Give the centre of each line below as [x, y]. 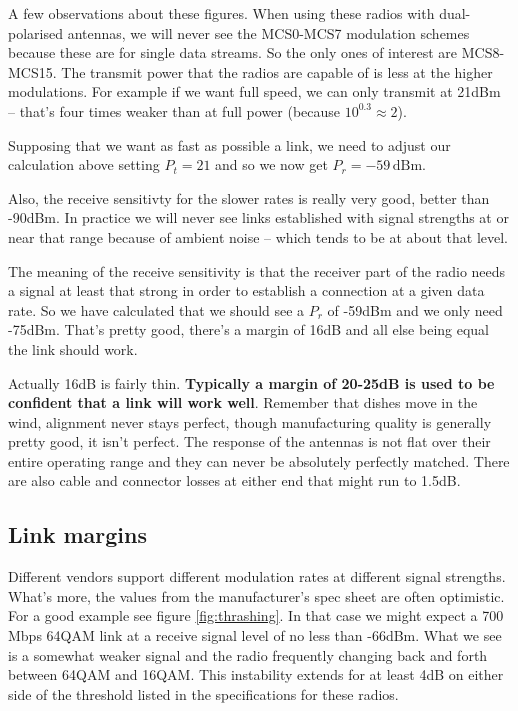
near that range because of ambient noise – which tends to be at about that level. [258, 236]
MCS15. [32, 71]
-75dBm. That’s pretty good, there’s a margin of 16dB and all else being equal [249, 329]
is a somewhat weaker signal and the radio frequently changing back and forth [248, 654]
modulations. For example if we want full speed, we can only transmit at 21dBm [254, 91]
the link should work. [73, 348]
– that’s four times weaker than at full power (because [174, 110]
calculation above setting [84, 164]
